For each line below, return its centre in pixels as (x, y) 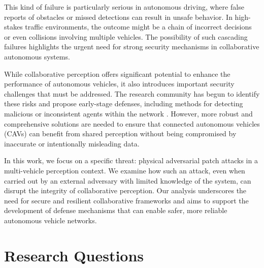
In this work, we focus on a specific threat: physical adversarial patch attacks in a (131, 160)
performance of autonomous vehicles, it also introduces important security (119, 84)
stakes (13, 27)
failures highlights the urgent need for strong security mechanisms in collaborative (132, 47)
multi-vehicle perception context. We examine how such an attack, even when (125, 170)
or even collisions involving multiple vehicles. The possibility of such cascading (126, 36)
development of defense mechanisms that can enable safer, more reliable (116, 210)
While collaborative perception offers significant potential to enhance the (117, 73)
